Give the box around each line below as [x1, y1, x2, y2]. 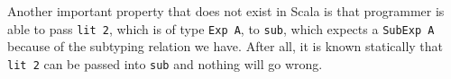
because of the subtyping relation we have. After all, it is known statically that [7, 37, 443, 56]
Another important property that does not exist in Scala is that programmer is [7, 2, 445, 20]
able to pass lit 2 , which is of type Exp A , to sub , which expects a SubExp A [7, 19, 435, 38]
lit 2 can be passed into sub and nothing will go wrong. [7, 54, 323, 73]
